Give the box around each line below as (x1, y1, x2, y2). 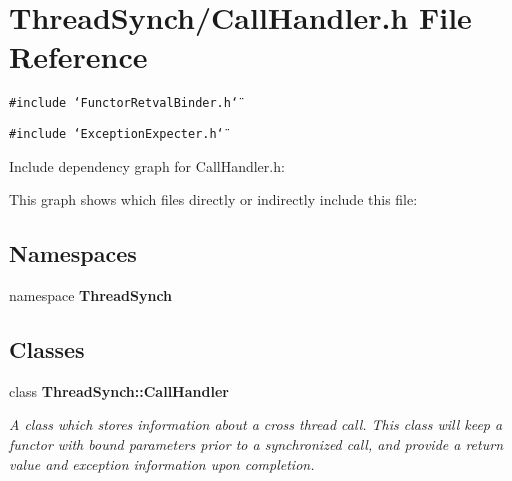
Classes (9, 334, 85, 364)
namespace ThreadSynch (9, 285, 173, 306)
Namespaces (9, 238, 137, 269)
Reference (9, 36, 148, 77)
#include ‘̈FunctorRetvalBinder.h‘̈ (9, 96, 239, 111)
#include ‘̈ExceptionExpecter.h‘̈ (9, 126, 224, 141)
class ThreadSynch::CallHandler (9, 380, 229, 401)
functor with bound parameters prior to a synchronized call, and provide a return (9, 434, 504, 454)
